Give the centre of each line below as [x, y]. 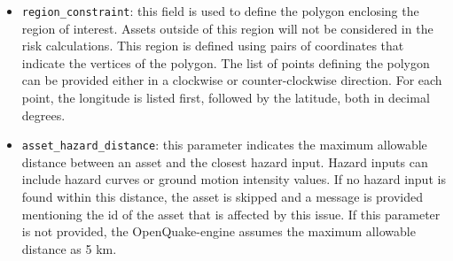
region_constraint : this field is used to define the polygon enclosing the [220, 11]
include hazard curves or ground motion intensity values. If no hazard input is [234, 179]
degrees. [43, 115]
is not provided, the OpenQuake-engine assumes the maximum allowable [219, 231]
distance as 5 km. [69, 248]
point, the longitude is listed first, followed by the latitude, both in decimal [226, 98]
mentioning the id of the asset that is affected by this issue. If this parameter [231, 214]
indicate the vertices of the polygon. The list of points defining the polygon [226, 62]
